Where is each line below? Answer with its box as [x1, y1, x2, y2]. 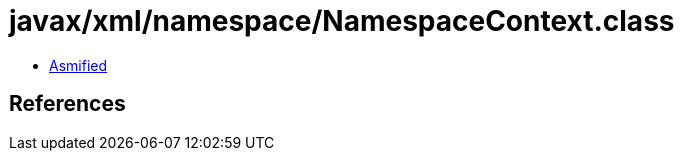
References [9, 91, 126, 117]
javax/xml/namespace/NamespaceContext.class [9, 4, 675, 38]
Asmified [49, 56, 108, 74]
